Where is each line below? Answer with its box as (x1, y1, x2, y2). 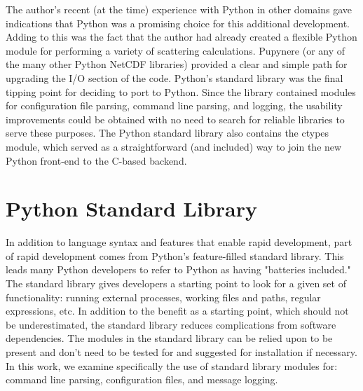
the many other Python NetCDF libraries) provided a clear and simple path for (6, 57, 348, 71)
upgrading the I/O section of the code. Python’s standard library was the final (6, 70, 343, 85)
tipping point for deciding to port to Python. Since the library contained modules (6, 84, 356, 99)
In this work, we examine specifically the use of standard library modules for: (6, 358, 338, 373)
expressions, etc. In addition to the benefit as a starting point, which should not (6, 303, 349, 318)
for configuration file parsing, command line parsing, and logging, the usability (6, 98, 343, 113)
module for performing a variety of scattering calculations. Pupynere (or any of (6, 43, 345, 57)
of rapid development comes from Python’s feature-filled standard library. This (6, 248, 344, 263)
